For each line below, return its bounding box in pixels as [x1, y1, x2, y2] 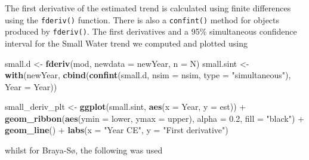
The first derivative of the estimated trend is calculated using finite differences [5, 2, 291, 14]
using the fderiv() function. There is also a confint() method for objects [5, 13, 280, 26]
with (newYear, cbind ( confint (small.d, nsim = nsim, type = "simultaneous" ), [5, 69, 291, 81]
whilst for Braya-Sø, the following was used [5, 144, 163, 156]
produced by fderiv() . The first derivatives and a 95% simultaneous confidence [5, 25, 297, 38]
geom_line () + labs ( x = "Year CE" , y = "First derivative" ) [5, 124, 228, 136]
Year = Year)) [5, 80, 57, 93]
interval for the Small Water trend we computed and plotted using [5, 36, 248, 49]
